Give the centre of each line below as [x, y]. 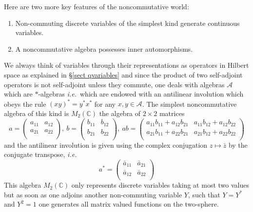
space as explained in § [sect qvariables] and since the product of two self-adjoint [123, 74]
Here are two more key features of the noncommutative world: [97, 6]
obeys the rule [25, 104]
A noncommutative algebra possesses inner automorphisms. [104, 48]
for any [105, 104]
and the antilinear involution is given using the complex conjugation [106, 145]
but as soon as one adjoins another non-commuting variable [93, 194]
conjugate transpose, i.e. [40, 154]
